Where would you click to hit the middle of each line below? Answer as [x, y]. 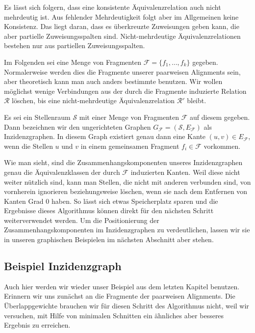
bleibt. [197, 100]
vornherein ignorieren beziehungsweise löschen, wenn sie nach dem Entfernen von [126, 191]
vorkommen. [222, 146]
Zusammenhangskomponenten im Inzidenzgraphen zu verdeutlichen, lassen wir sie [127, 230]
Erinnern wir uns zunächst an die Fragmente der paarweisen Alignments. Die [120, 296]
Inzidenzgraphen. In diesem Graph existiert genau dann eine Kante [105, 136]
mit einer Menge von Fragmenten [129, 117]
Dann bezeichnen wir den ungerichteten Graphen [77, 126]
